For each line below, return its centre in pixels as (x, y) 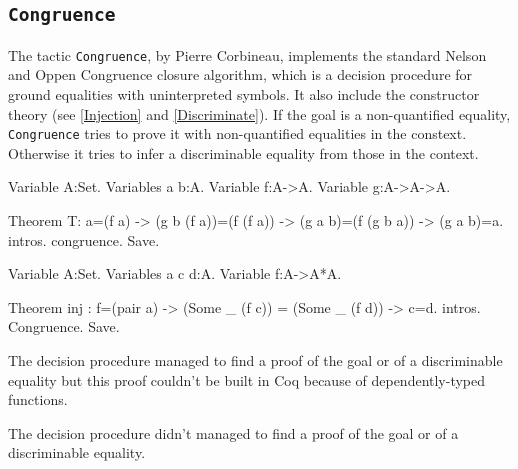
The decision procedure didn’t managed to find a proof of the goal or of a (233, 432)
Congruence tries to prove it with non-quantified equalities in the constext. (237, 133)
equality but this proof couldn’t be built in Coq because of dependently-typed (247, 379)
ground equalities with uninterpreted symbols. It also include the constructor (244, 94)
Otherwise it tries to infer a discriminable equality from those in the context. (243, 152)
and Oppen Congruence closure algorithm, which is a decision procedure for (240, 74)
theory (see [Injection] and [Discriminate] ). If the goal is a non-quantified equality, (259, 113)
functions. (38, 399)
